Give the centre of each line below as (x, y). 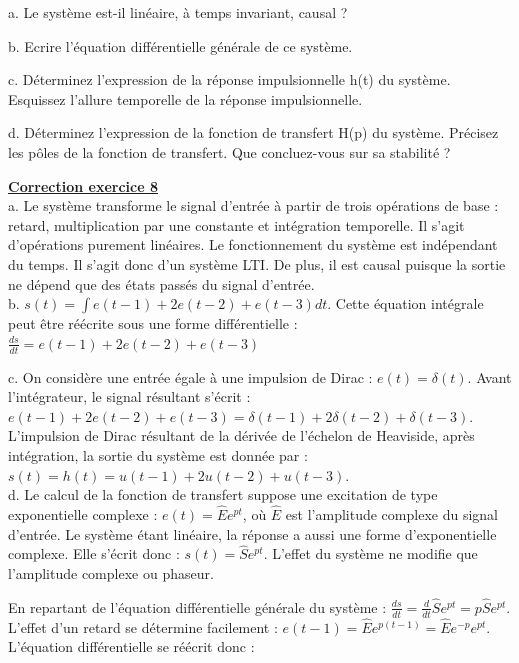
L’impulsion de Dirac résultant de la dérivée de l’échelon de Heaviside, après (241, 435)
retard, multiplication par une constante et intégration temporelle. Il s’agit (236, 224)
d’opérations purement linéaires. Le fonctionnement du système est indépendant (253, 244)
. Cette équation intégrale (405, 303)
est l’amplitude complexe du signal (391, 513)
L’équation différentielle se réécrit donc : (131, 646)
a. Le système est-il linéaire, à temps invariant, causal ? (178, 12)
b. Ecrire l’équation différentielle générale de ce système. (180, 45)
